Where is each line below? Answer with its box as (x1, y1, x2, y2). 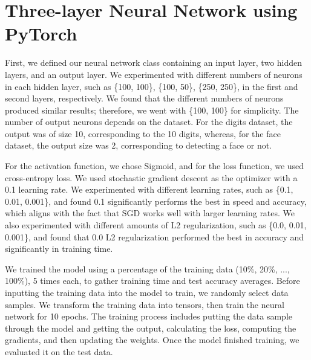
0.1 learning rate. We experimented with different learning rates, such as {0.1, (5, 183, 293, 196)
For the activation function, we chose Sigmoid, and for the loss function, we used (5, 159, 304, 172)
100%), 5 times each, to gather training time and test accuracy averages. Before (5, 274, 300, 287)
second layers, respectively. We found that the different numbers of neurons (5, 92, 284, 104)
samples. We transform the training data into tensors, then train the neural (5, 298, 284, 310)
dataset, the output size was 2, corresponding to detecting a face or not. (5, 139, 272, 152)
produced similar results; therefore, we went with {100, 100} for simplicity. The (5, 103, 299, 116)
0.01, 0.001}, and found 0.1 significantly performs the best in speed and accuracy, (5, 194, 307, 207)
